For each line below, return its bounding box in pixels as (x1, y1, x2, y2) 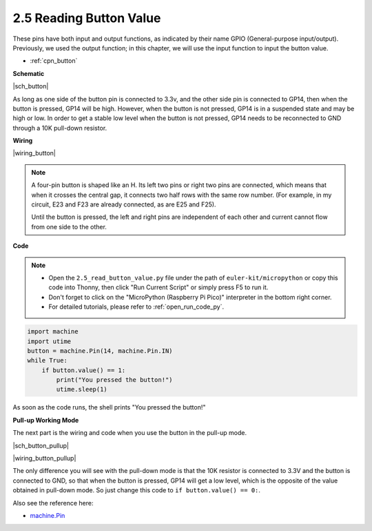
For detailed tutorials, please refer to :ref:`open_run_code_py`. (48, 302, 224, 311)
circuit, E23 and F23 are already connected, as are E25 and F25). (31, 200, 216, 209)
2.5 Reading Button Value (12, 10, 161, 26)
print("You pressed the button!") (56, 376, 173, 384)
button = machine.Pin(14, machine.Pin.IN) (27, 347, 173, 355)
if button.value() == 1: (41, 366, 126, 374)
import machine (27, 328, 79, 336)
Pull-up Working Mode (12, 416, 79, 424)
